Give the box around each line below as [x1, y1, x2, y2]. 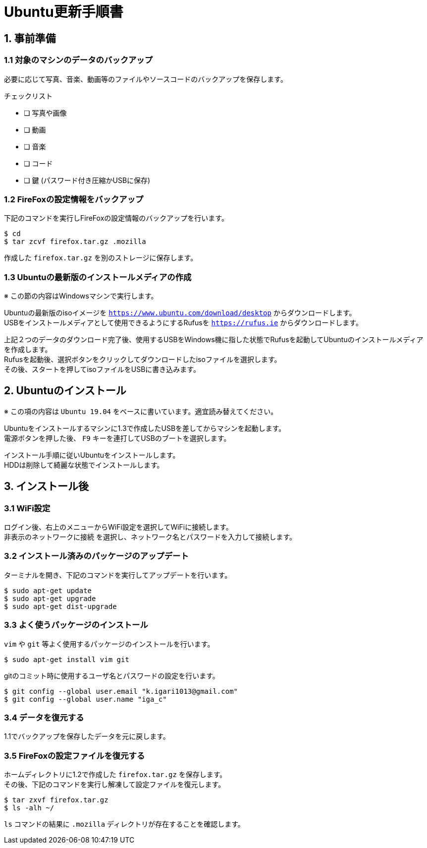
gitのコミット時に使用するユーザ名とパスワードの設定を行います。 [4, 671, 219, 680]
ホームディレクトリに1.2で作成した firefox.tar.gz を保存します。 [4, 770, 227, 779]
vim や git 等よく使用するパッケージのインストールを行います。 [4, 639, 214, 648]
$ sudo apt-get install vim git [4, 655, 129, 664]
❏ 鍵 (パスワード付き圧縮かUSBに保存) [24, 176, 151, 184]
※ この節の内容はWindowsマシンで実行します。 [4, 292, 158, 301]
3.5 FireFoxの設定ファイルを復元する [4, 750, 145, 761]
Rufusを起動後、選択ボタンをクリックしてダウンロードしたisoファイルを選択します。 [4, 355, 281, 364]
